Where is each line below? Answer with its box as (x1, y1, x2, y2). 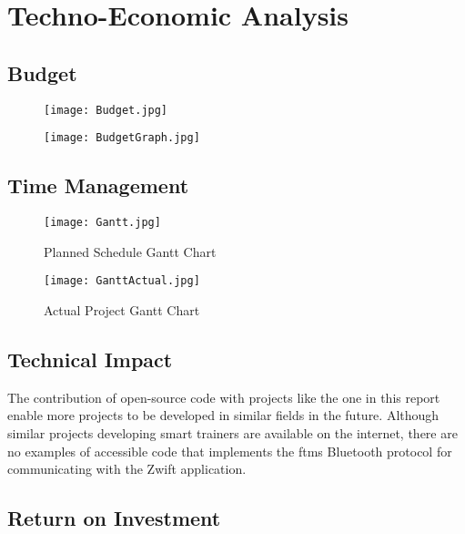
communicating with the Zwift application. (7, 459, 247, 478)
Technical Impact (7, 344, 173, 373)
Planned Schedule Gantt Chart (44, 241, 217, 261)
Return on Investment (7, 504, 221, 532)
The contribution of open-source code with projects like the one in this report (7, 387, 440, 406)
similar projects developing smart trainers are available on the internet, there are (7, 423, 458, 442)
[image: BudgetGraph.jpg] (44, 131, 200, 145)
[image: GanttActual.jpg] (44, 274, 200, 288)
